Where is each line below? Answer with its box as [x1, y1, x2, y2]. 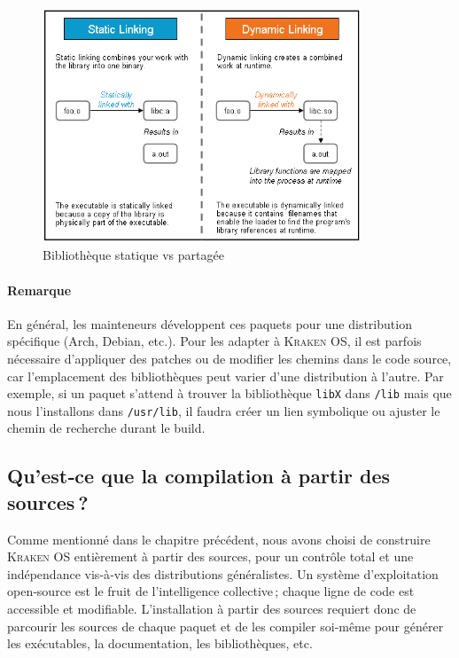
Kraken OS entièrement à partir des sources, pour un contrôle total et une [7, 547, 414, 566]
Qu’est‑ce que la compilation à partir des [7, 462, 390, 490]
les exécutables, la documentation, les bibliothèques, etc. [7, 634, 313, 653]
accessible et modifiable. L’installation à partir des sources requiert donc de [7, 599, 416, 617]
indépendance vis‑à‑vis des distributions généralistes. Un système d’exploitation [7, 564, 439, 583]
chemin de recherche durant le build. [7, 419, 206, 437]
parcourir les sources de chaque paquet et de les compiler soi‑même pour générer [7, 616, 444, 635]
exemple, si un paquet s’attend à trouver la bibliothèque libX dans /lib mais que [7, 384, 452, 403]
